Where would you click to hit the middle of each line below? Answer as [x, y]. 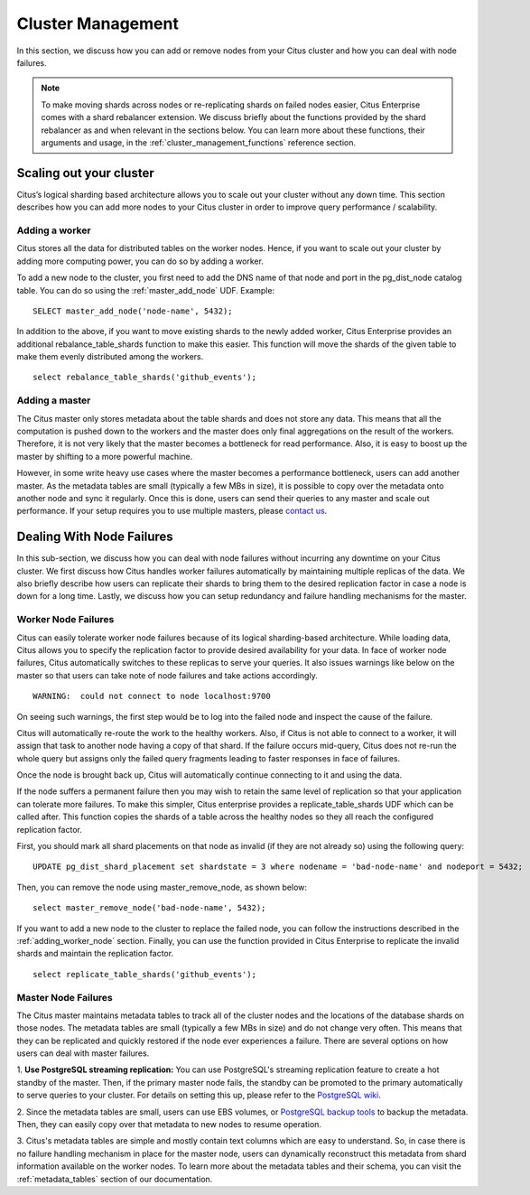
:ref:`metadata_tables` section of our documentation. [115, 1179]
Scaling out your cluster [85, 173]
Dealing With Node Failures [95, 537]
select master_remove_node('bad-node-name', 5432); [149, 908]
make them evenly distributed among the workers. [110, 357]
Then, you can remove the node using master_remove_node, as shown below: [162, 887]
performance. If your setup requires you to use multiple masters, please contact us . [172, 511]
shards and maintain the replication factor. [95, 954]
